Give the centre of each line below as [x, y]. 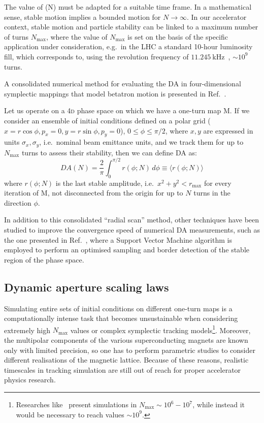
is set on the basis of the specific [178, 36]
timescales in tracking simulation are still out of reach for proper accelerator [123, 369]
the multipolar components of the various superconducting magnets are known [126, 340]
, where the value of [77, 36]
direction [18, 202]
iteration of [22, 193]
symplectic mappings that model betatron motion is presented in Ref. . [115, 93]
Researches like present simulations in [76, 404]
